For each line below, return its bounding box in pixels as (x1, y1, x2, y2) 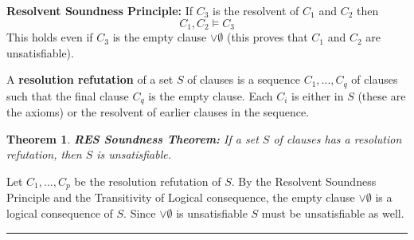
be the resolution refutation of (74, 172, 221, 189)
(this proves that (226, 29, 308, 45)
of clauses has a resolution (273, 130, 402, 147)
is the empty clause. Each (148, 87, 273, 104)
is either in (291, 87, 344, 104)
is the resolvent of (213, 2, 299, 18)
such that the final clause (6, 87, 129, 104)
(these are (357, 87, 406, 104)
